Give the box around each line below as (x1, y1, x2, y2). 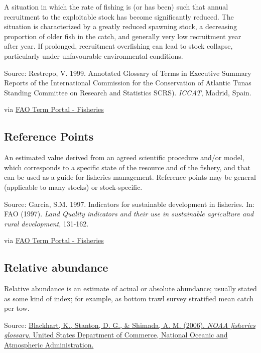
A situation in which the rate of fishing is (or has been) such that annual (4, 2, 228, 12)
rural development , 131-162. (4, 218, 89, 228)
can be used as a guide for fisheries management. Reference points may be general (4, 172, 256, 182)
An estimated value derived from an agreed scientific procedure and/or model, (4, 152, 244, 163)
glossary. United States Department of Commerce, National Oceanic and (4, 329, 228, 340)
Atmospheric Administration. (4, 339, 94, 350)
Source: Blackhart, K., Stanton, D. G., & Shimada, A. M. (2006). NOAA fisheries (4, 319, 255, 330)
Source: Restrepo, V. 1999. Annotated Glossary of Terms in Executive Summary (4, 67, 251, 78)
